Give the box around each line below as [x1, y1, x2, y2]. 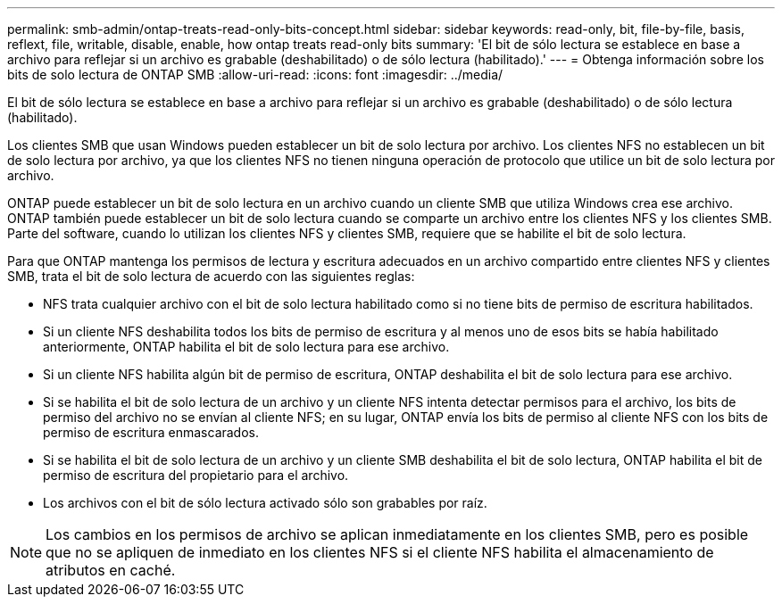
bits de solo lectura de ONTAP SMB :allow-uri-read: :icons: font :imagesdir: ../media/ [7, 67, 503, 82]
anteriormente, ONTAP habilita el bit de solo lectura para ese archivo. [43, 339, 450, 354]
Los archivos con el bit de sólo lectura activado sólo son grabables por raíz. [43, 495, 487, 510]
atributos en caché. [46, 561, 176, 579]
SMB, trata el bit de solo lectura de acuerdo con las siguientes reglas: [7, 269, 415, 284]
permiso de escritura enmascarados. [43, 425, 260, 440]
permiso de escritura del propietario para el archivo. [43, 467, 349, 483]
